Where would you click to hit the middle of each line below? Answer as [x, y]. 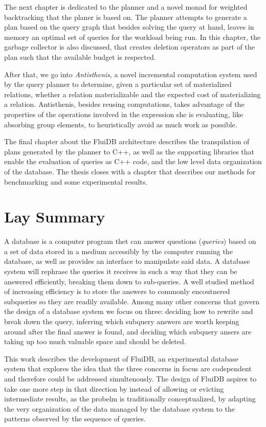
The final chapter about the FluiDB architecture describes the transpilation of [127, 141]
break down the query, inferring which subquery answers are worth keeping [122, 321]
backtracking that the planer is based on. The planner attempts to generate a [126, 17]
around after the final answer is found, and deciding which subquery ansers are [128, 331]
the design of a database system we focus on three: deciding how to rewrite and [129, 311]
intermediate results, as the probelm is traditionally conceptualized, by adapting [130, 399]
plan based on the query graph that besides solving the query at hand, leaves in [129, 27]
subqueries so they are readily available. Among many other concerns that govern [132, 301]
